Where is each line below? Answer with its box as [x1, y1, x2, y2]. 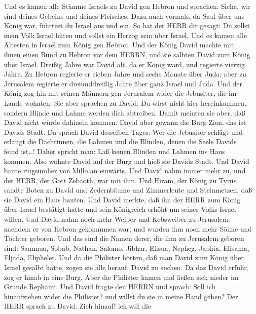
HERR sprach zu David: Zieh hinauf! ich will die [4, 301, 151, 311]
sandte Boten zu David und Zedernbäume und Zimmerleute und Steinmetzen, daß [4, 185, 252, 195]
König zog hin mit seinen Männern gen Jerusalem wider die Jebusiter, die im [4, 88, 237, 98]
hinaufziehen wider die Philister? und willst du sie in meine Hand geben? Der [4, 291, 238, 301]
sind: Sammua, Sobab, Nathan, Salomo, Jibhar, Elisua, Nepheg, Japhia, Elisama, [4, 242, 249, 253]
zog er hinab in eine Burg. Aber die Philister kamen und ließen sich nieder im [4, 272, 239, 282]
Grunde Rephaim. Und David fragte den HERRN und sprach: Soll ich [4, 281, 216, 292]
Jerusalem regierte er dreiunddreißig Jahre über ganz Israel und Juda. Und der [4, 78, 242, 88]
